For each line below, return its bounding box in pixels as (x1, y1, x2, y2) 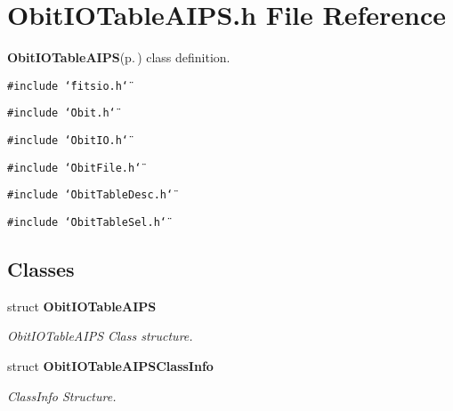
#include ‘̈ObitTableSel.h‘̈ (7, 216, 166, 229)
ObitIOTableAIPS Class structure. (7, 326, 193, 345)
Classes (7, 255, 75, 283)
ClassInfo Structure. (7, 386, 117, 405)
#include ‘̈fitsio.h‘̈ (7, 79, 129, 93)
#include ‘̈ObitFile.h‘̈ (7, 161, 142, 174)
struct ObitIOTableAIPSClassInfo (7, 357, 214, 375)
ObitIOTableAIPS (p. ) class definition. (7, 48, 231, 67)
